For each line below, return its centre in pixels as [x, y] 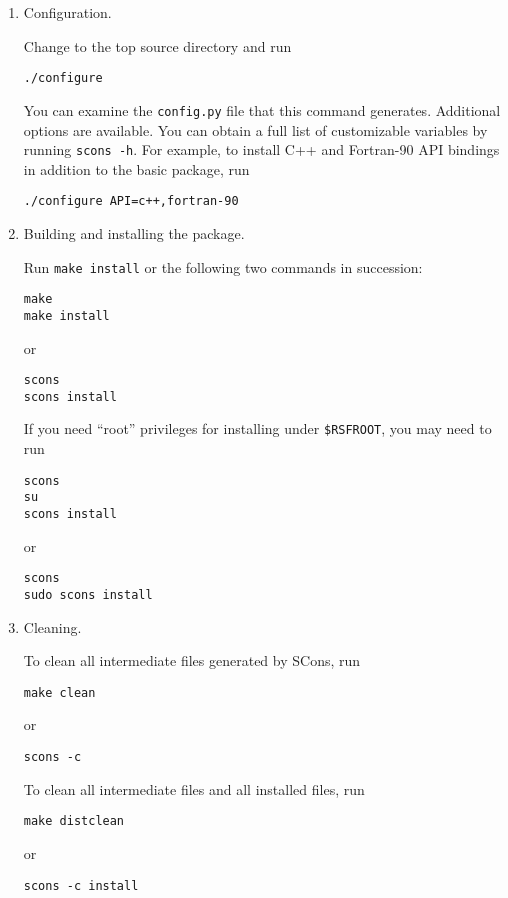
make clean [59, 692]
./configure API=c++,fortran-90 [131, 201]
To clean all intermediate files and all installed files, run [194, 788]
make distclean [74, 821]
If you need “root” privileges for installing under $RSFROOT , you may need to [257, 428]
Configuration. [67, 12]
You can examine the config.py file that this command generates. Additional [262, 109]
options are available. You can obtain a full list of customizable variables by [255, 129]
